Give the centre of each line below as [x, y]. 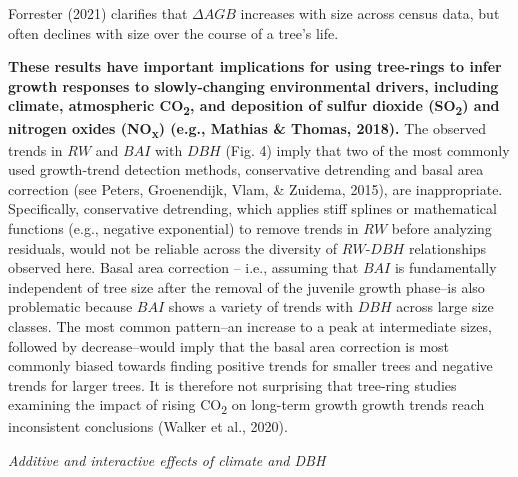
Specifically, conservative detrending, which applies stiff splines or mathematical [252, 208]
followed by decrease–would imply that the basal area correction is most [229, 345]
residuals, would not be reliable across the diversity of [173, 247]
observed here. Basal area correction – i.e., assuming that [183, 267]
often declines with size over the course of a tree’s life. [173, 32]
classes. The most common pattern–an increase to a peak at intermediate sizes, [250, 325]
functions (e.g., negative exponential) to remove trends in [183, 228]
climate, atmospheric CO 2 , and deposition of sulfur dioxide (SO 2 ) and [254, 107]
